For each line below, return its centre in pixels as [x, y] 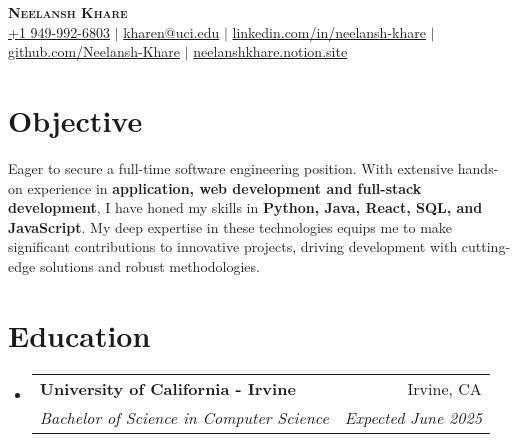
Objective [75, 119]
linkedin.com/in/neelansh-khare [329, 31]
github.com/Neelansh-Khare [94, 51]
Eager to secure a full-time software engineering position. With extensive [231, 167]
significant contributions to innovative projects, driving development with [233, 246]
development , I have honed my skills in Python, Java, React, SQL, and [245, 207]
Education [79, 334]
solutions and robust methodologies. [149, 265]
